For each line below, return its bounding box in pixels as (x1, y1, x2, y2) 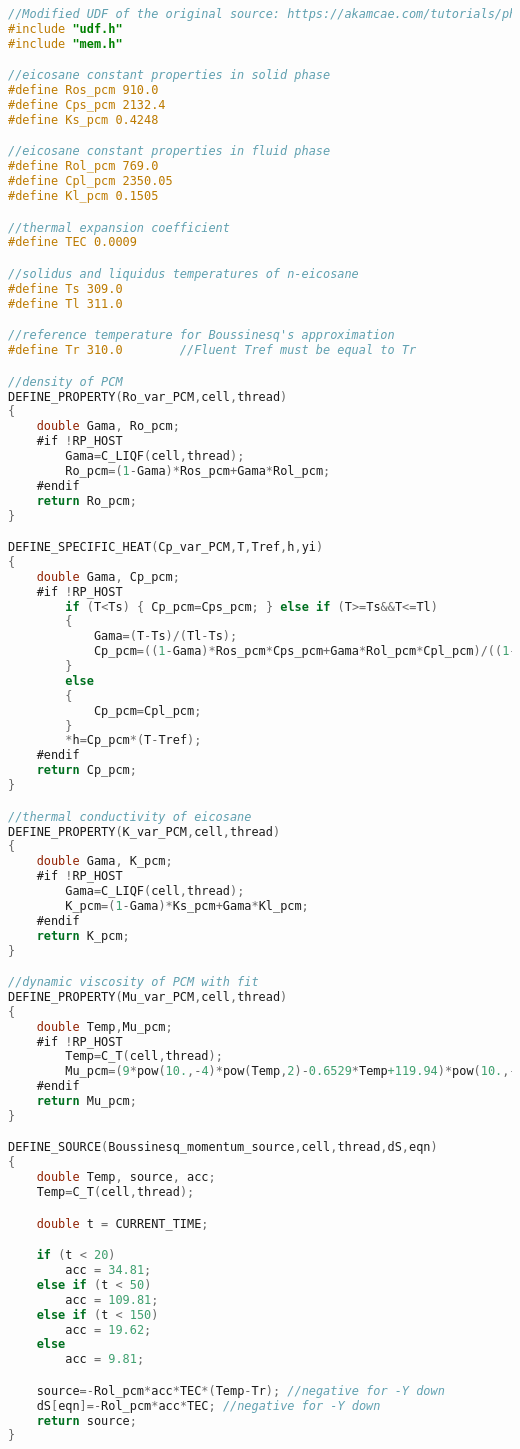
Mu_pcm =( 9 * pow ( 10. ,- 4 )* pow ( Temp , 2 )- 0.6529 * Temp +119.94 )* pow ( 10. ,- (65, 1064, 517, 1079)
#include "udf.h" (8, 21, 123, 36)
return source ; (36, 1413, 137, 1428)
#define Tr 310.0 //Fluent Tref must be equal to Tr (8, 343, 417, 358)
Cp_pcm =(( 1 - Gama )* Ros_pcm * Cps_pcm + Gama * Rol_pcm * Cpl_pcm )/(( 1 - (93, 644, 517, 659)
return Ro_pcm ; (36, 493, 137, 508)
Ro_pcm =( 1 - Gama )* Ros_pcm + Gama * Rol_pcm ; (65, 463, 331, 478)
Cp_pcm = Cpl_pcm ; (93, 703, 202, 718)
